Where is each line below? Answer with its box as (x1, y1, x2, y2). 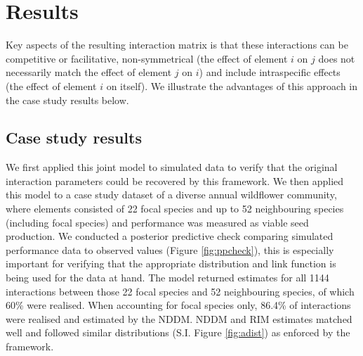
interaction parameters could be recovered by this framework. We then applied (6, 173, 344, 188)
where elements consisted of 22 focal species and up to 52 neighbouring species (6, 201, 344, 216)
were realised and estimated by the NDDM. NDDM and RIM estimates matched (6, 311, 352, 326)
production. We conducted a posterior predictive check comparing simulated (6, 229, 334, 243)
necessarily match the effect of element (6, 65, 172, 80)
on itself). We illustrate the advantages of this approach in (106, 78, 358, 93)
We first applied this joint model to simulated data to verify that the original (6, 160, 338, 174)
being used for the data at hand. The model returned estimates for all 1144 (6, 270, 329, 285)
